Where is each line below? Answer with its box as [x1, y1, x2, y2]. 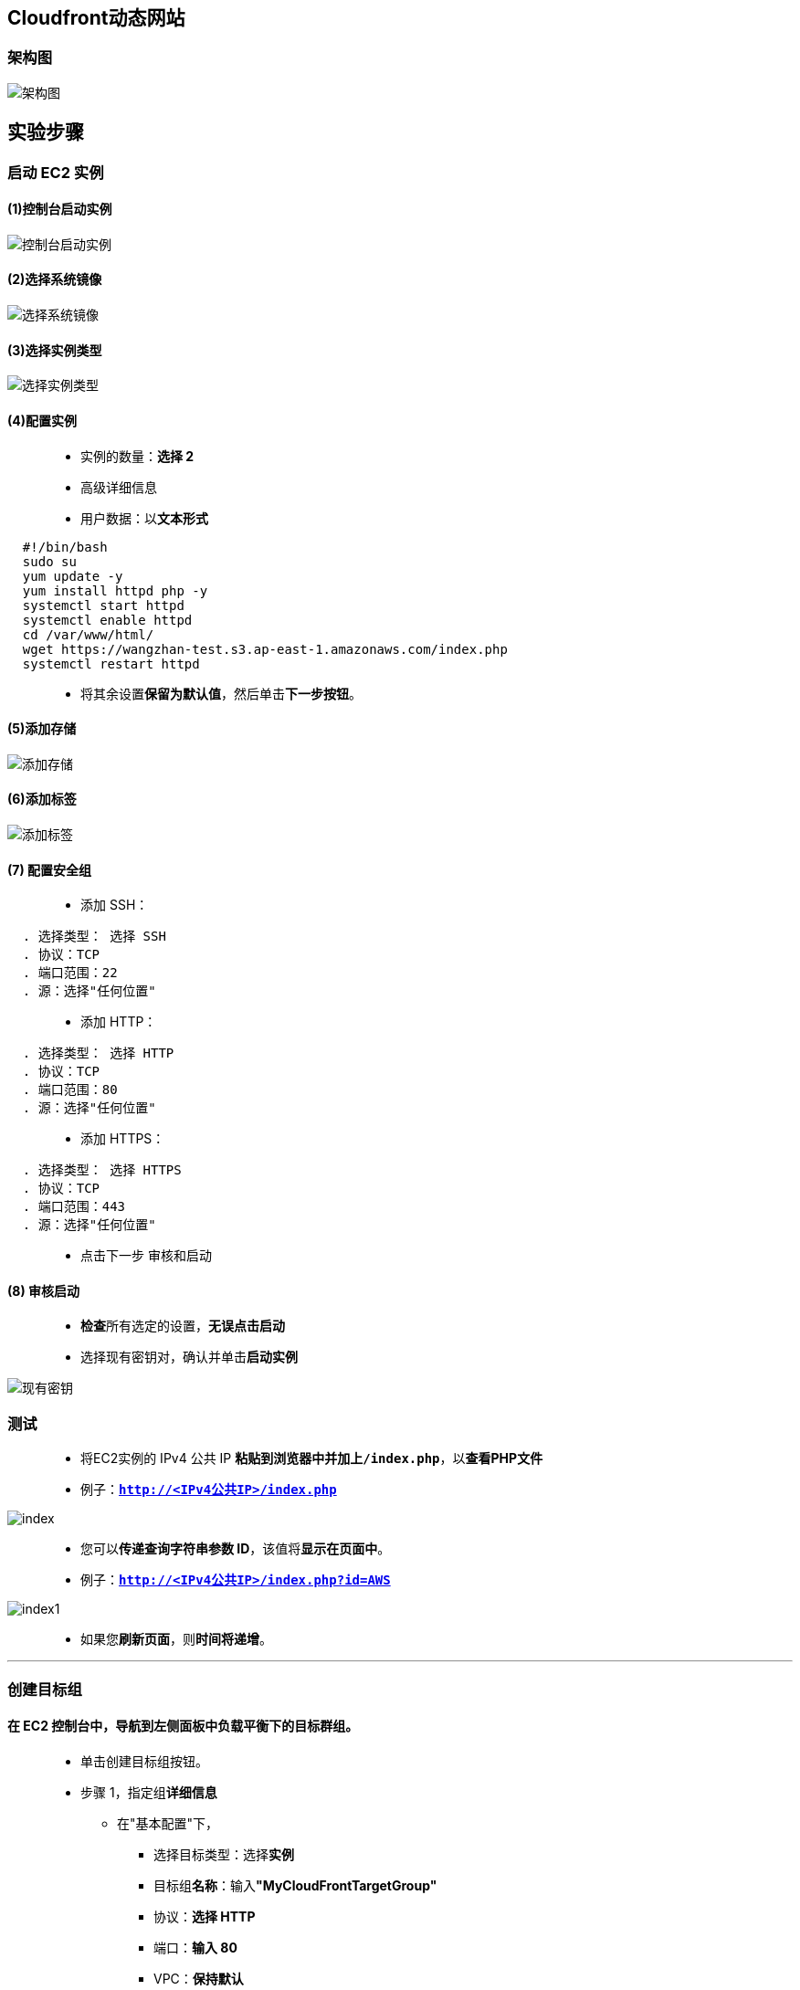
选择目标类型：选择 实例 [153, 1846, 294, 1862]
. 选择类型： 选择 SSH [22, 929, 166, 944]
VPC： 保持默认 [153, 1970, 244, 1986]
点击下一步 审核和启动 [80, 1248, 212, 1264]
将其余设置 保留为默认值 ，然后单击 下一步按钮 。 [80, 685, 362, 701]
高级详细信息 [80, 479, 157, 495]
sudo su [22, 553, 77, 569]
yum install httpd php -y [22, 583, 208, 598]
